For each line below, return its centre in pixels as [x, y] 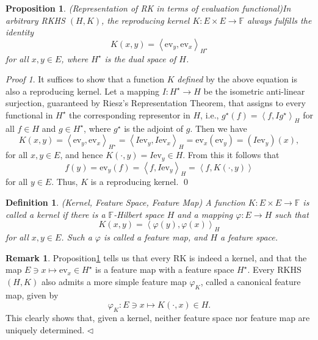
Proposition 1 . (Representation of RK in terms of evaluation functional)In [148, 8]
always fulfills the [280, 20]
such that [292, 214]
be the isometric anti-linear [254, 91]
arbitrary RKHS [35, 20]
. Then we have [219, 128]
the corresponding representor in [130, 114]
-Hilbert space [139, 214]
